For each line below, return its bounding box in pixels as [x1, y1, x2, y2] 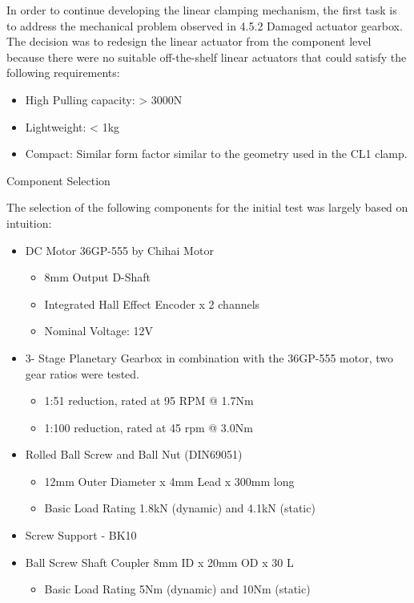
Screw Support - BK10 [25, 527, 137, 544]
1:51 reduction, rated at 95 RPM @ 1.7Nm [44, 392, 254, 409]
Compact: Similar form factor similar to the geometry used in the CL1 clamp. [25, 145, 408, 162]
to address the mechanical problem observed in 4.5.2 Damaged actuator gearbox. [6, 17, 403, 34]
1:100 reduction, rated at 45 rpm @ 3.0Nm [44, 419, 253, 435]
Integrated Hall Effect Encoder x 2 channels [44, 295, 260, 312]
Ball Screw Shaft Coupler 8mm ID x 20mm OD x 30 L [25, 553, 294, 570]
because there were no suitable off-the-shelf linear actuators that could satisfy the [6, 48, 407, 65]
